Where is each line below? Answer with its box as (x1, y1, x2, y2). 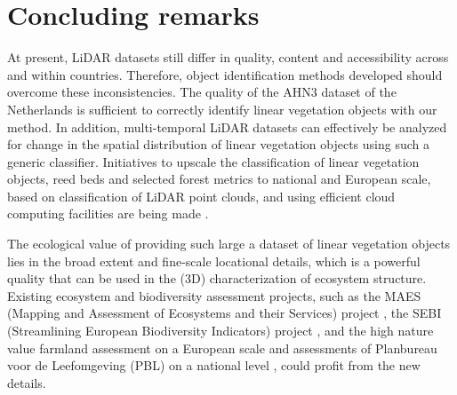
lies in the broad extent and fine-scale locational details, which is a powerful (7, 251, 421, 270)
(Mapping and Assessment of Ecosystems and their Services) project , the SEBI (7, 304, 442, 322)
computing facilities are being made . (7, 204, 209, 223)
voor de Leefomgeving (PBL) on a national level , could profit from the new (7, 356, 421, 375)
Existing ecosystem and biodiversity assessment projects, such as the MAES (7, 286, 421, 304)
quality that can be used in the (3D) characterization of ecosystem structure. (7, 269, 427, 288)
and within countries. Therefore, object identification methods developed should (7, 65, 443, 83)
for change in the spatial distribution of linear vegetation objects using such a (7, 135, 429, 154)
